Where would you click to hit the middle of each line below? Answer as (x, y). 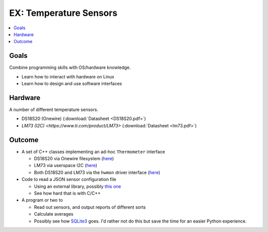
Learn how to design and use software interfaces (72, 84)
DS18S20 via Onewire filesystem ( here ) (74, 158)
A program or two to (42, 200)
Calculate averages (54, 214)
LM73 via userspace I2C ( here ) (66, 166)
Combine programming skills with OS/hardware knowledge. (70, 67)
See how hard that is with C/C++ (67, 193)
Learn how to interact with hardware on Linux (68, 76)
